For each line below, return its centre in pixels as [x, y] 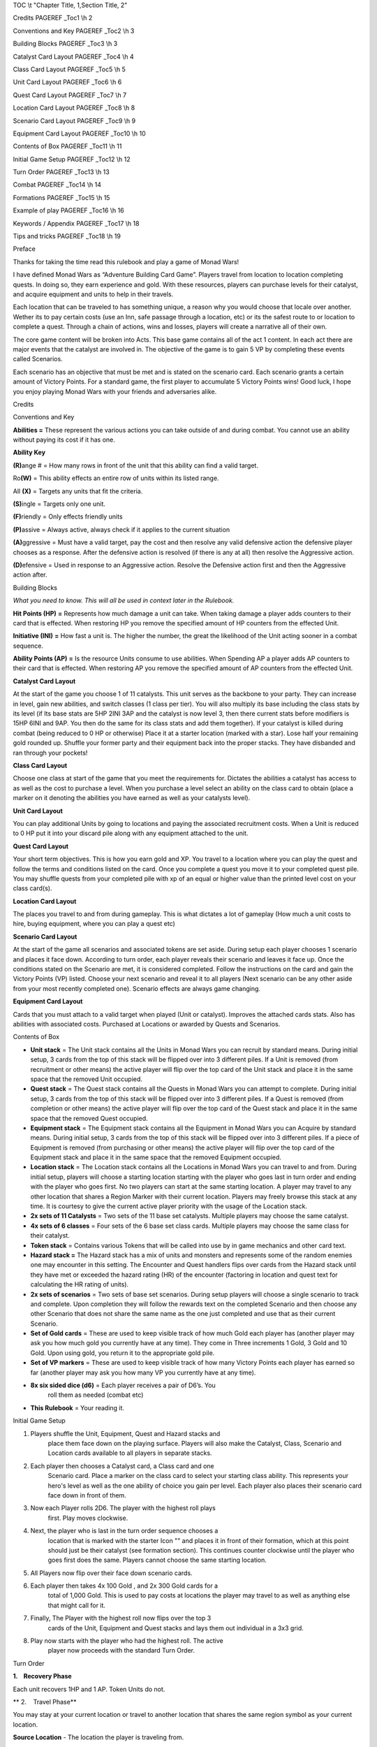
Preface [24, 249]
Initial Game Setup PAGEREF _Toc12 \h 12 [72, 159]
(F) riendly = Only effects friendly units [68, 516]
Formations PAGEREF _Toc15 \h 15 [61, 197]
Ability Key [29, 452]
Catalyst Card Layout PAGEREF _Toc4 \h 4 [73, 57]
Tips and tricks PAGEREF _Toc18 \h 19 [67, 236]
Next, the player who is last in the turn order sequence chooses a [124, 1531]
